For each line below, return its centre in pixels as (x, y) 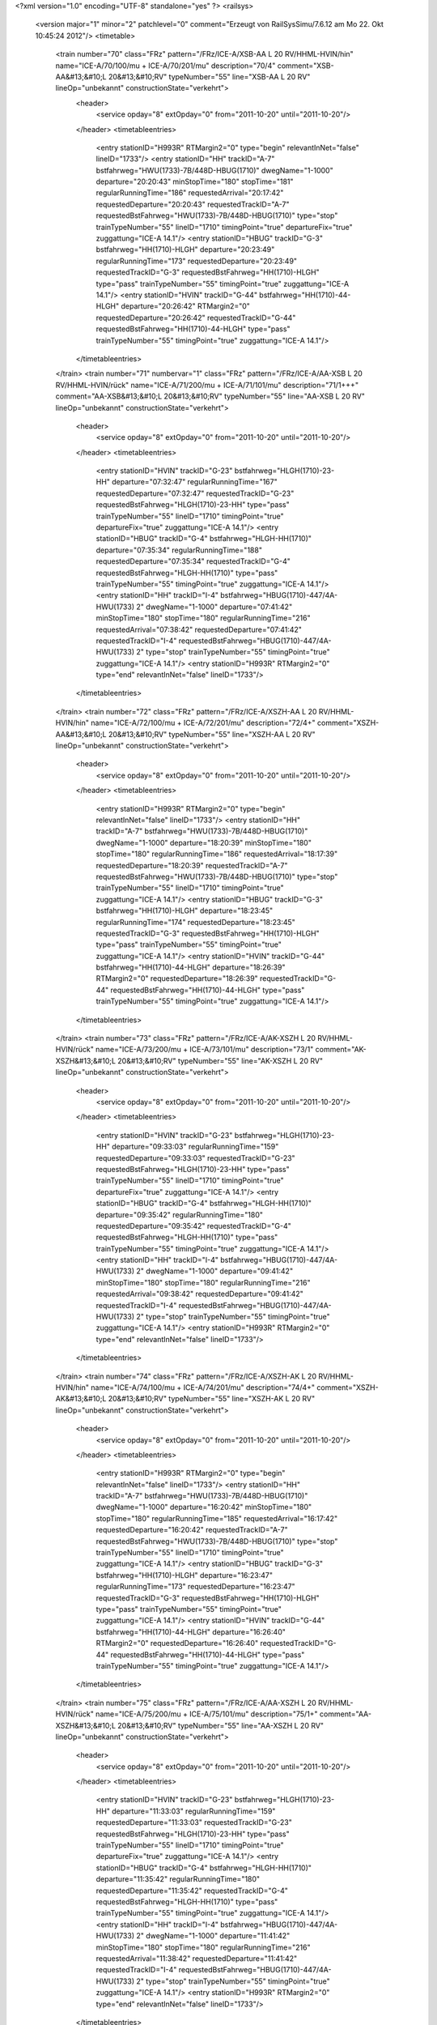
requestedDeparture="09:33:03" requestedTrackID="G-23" (195, 1157)
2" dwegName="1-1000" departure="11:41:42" (213, 1936)
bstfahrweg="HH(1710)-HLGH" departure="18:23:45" (185, 910)
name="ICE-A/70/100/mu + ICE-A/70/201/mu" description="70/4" (165, 66)
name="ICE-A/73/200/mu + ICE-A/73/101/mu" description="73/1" (205, 1050)
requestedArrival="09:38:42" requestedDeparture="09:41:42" (199, 1294)
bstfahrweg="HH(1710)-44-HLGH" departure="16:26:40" (191, 1631)
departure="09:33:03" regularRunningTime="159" (195, 1147)
